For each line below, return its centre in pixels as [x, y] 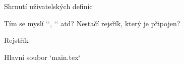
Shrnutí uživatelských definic [48, 6]
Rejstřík [16, 40]
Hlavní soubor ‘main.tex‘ [42, 57]
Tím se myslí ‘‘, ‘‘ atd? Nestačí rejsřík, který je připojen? [92, 23]
